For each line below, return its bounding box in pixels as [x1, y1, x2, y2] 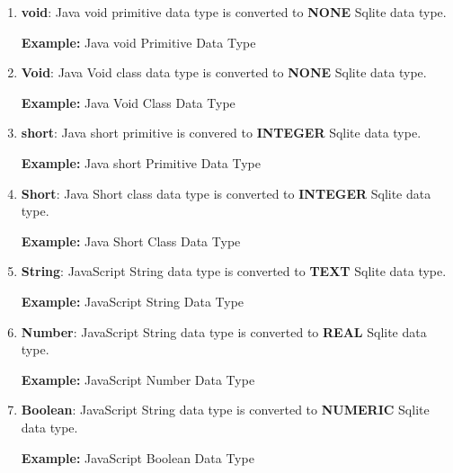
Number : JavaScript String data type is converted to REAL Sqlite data [21, 322, 427, 341]
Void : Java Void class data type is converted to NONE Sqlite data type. [21, 63, 427, 82]
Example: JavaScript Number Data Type [21, 370, 255, 388]
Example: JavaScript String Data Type [21, 291, 244, 310]
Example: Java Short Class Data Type [21, 231, 241, 250]
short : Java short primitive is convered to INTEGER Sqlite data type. [21, 123, 422, 142]
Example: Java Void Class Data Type [21, 93, 235, 112]
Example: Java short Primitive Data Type [21, 153, 261, 172]
